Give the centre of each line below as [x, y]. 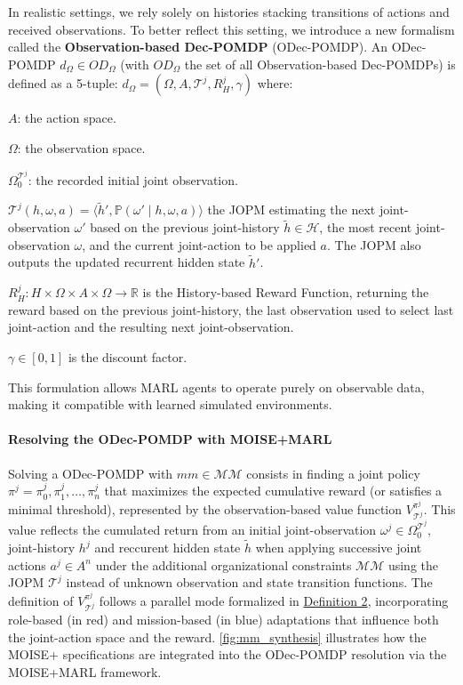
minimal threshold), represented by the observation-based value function [205, 508]
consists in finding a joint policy [333, 473]
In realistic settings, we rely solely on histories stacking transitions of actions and [229, 12]
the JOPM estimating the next [291, 210]
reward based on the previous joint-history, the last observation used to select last [231, 309]
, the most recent [366, 227]
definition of [41, 600]
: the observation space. [81, 147]
